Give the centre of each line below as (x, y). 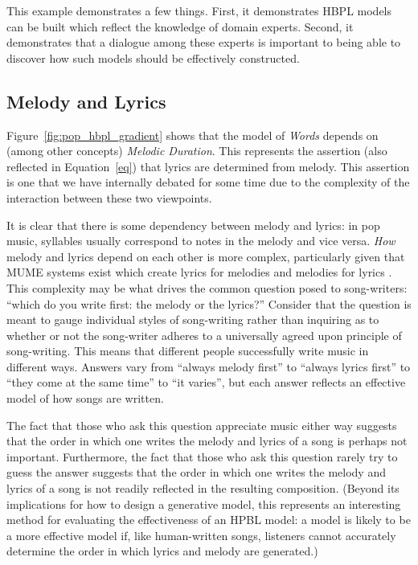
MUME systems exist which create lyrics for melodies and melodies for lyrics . (199, 272)
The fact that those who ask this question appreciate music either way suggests (202, 425)
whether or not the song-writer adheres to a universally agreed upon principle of (204, 335)
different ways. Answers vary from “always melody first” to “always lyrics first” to (209, 366)
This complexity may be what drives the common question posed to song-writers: (207, 287)
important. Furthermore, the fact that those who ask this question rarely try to (202, 456)
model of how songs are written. (85, 398)
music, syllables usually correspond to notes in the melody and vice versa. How (201, 241)
